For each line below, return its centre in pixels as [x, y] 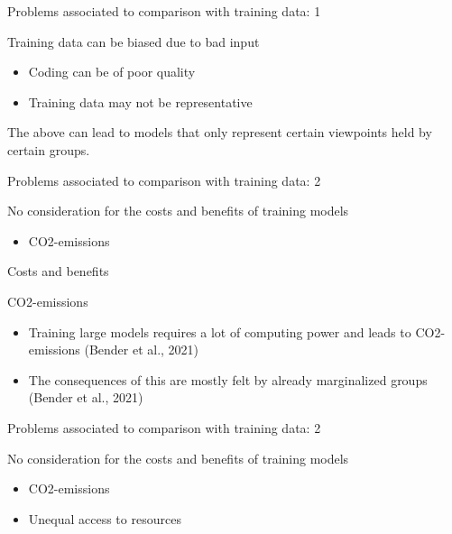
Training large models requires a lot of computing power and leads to [220, 331]
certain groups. [49, 149]
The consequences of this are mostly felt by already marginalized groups [228, 379]
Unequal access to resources [105, 518]
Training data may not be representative [140, 101]
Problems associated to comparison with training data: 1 [164, 11]
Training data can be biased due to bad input [134, 41]
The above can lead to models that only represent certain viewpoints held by [220, 132]
